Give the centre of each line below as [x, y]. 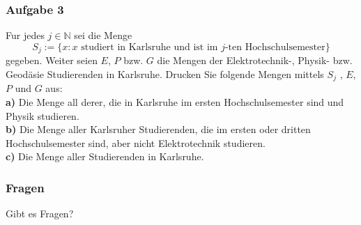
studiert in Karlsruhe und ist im [149, 47]
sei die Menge [103, 35]
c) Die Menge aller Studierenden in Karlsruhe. [105, 156]
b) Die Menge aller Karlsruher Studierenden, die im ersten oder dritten [158, 129]
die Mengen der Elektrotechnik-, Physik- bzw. [255, 60]
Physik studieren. [43, 115]
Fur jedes [25, 35]
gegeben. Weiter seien [52, 60]
